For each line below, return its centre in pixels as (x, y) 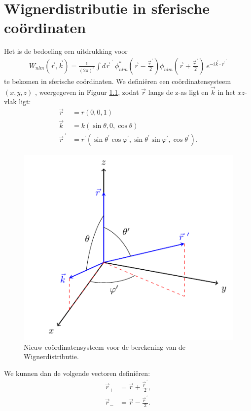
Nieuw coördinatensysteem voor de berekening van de (105, 347)
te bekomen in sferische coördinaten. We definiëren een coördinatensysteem (118, 81)
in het (227, 92)
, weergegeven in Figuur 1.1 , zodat (87, 92)
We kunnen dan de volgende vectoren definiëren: (77, 373)
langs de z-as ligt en (178, 92)
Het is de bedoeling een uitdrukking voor (66, 51)
